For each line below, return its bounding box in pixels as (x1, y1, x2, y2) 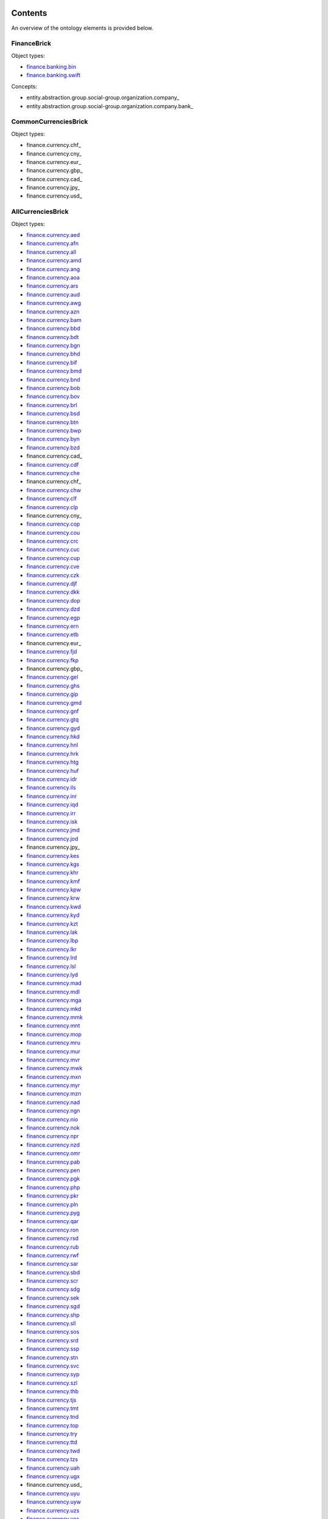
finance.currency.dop (26, 597, 80, 604)
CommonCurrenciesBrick (11, 117, 88, 126)
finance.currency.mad (26, 979, 82, 987)
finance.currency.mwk (26, 1065, 83, 1072)
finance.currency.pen (26, 1167, 80, 1174)
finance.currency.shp (26, 1311, 80, 1318)
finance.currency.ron (26, 1226, 79, 1233)
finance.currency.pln (26, 1201, 78, 1208)
